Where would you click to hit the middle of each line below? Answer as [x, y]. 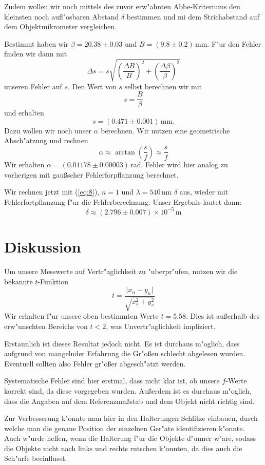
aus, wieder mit [204, 192]
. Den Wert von [92, 86]
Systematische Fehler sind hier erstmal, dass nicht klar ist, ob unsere [112, 381]
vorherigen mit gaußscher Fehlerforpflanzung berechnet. [91, 174]
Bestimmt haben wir [36, 43]
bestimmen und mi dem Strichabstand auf [193, 16]
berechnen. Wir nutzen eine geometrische [165, 130]
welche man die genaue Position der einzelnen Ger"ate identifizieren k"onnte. [125, 428]
